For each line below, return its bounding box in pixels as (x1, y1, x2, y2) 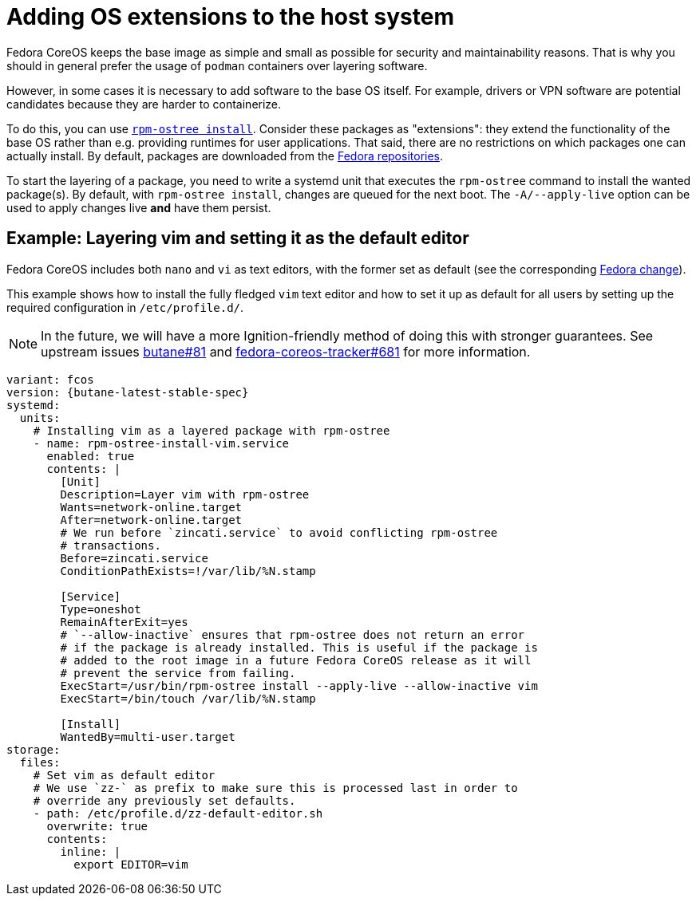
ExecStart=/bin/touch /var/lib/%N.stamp (60, 691, 316, 705)
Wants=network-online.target (60, 500, 243, 514)
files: (19, 755, 61, 769)
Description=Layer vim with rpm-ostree (60, 487, 310, 501)
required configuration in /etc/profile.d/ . (6, 300, 244, 314)
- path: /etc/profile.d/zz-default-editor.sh (33, 806, 323, 820)
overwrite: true (46, 819, 148, 833)
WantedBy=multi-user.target (60, 730, 235, 743)
